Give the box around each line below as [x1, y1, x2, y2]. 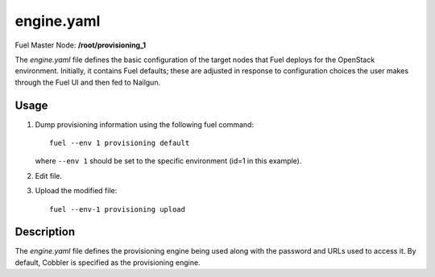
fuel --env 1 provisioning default [49, 138, 190, 148]
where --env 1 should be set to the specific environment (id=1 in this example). [35, 156, 302, 166]
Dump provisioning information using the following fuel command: [35, 119, 254, 129]
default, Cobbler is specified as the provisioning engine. [14, 258, 201, 267]
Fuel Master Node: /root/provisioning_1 [14, 40, 147, 50]
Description [14, 225, 76, 239]
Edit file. [35, 171, 63, 180]
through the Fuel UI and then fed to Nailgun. [14, 77, 161, 87]
